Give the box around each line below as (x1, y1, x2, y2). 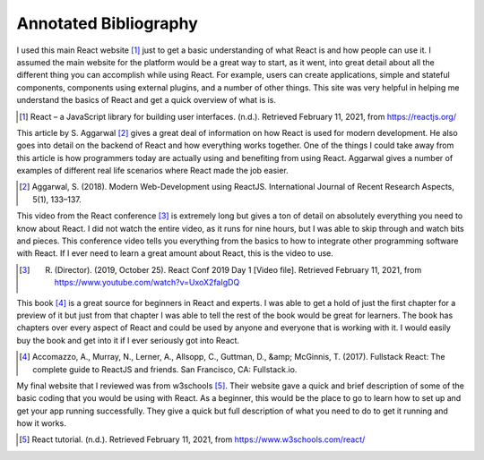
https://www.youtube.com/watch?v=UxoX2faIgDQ (54, 277, 240, 288)
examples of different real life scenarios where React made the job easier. (16, 166, 289, 176)
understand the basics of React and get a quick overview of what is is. (16, 95, 277, 106)
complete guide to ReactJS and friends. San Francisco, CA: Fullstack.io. (32, 363, 298, 375)
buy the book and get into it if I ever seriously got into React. (16, 335, 240, 345)
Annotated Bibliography (16, 13, 199, 33)
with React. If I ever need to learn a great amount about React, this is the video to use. (16, 248, 333, 259)
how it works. (16, 418, 66, 429)
